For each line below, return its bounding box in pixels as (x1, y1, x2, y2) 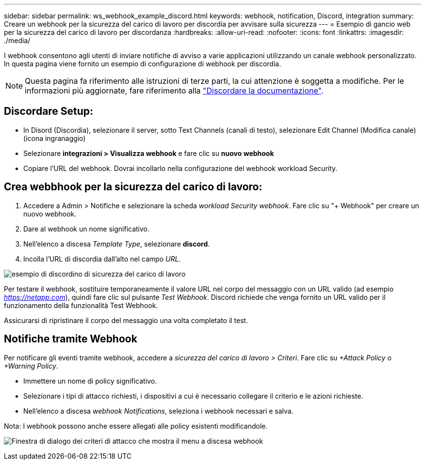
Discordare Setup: (4, 105, 94, 118)
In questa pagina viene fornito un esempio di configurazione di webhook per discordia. (4, 60, 281, 68)
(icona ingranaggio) (23, 134, 86, 142)
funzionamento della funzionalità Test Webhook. (4, 301, 158, 309)
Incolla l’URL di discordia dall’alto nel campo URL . (23, 254, 181, 263)
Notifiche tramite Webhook (4, 333, 137, 345)
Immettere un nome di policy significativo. (23, 376, 157, 385)
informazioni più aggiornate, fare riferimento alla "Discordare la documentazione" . (25, 86, 324, 95)
